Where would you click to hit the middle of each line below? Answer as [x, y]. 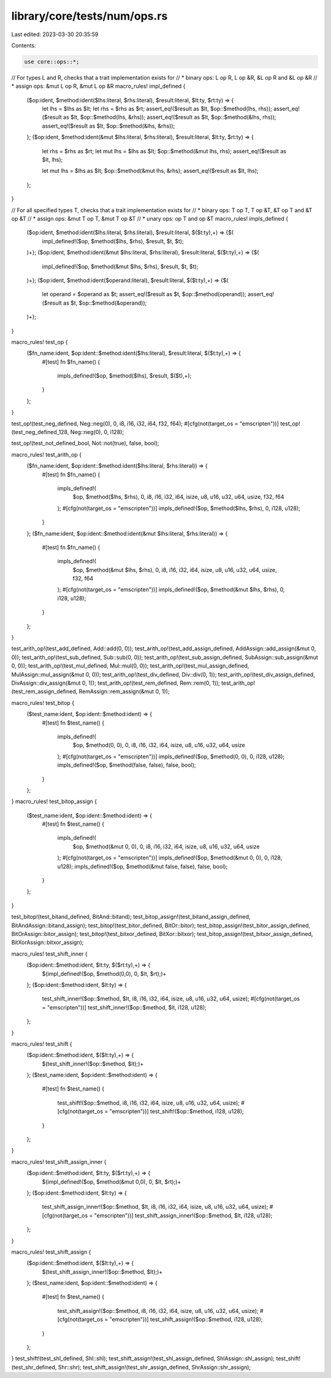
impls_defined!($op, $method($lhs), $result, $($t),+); [124, 376]
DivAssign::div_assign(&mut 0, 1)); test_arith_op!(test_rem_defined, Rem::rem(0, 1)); [116, 683]
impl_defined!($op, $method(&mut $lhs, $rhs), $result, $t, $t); [120, 266]
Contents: [24, 45]
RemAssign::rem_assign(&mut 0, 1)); [124, 691]
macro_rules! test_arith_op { [47, 454]
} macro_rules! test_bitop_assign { [54, 801]
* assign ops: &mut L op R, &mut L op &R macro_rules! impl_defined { [98, 86]
